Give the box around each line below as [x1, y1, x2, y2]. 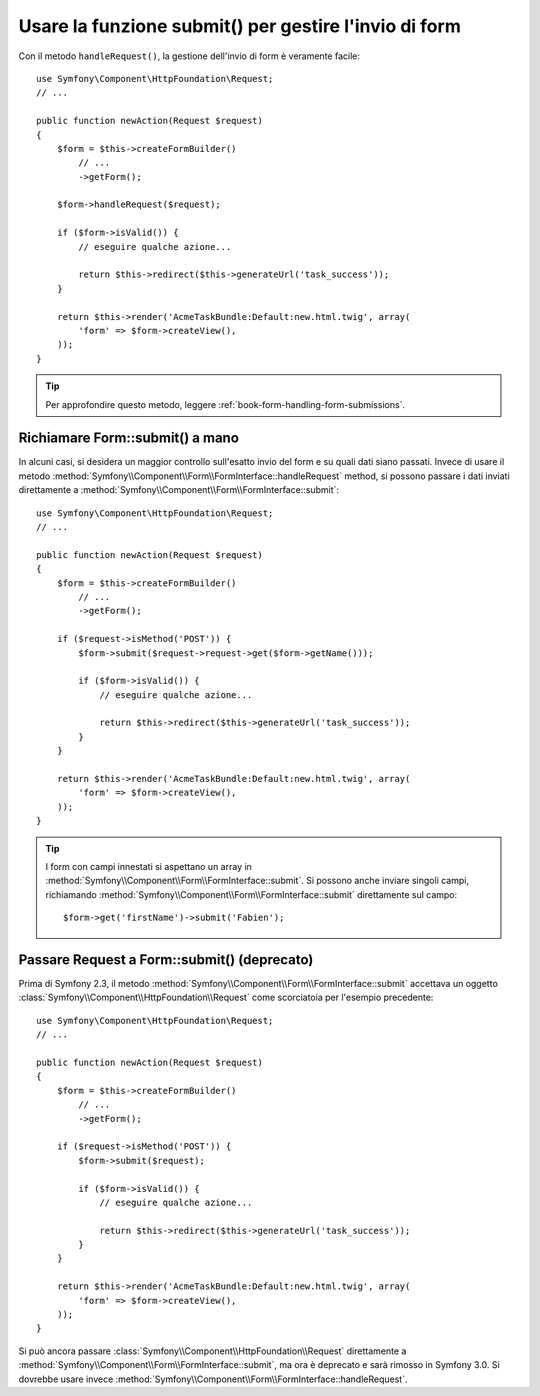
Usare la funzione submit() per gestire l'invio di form [18, 15, 462, 37]
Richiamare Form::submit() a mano [18, 430, 240, 447]
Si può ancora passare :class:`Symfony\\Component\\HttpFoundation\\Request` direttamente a [18, 1345, 407, 1357]
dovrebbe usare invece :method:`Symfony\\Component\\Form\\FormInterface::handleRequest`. [18, 1373, 408, 1385]
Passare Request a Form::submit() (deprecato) [18, 951, 314, 968]
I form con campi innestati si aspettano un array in [45, 860, 252, 872]
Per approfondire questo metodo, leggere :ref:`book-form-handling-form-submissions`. [45, 398, 405, 410]
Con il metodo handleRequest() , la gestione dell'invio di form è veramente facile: [18, 50, 360, 62]
